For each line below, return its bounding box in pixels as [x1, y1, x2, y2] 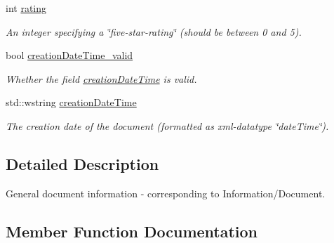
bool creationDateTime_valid [6, 48, 133, 63]
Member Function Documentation [6, 220, 258, 242]
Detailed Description [6, 152, 159, 174]
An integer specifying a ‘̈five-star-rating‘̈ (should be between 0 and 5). [6, 24, 302, 39]
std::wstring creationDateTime [6, 95, 137, 110]
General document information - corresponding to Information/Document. [6, 185, 326, 200]
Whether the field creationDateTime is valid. [6, 71, 197, 86]
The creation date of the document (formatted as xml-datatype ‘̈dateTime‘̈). [6, 118, 329, 133]
